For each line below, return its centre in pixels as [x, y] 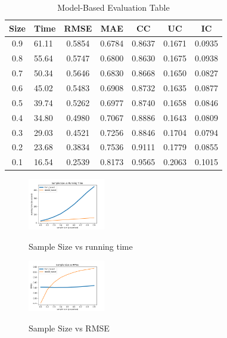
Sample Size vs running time [81, 246]
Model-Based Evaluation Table [113, 7]
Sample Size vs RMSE [69, 328]
